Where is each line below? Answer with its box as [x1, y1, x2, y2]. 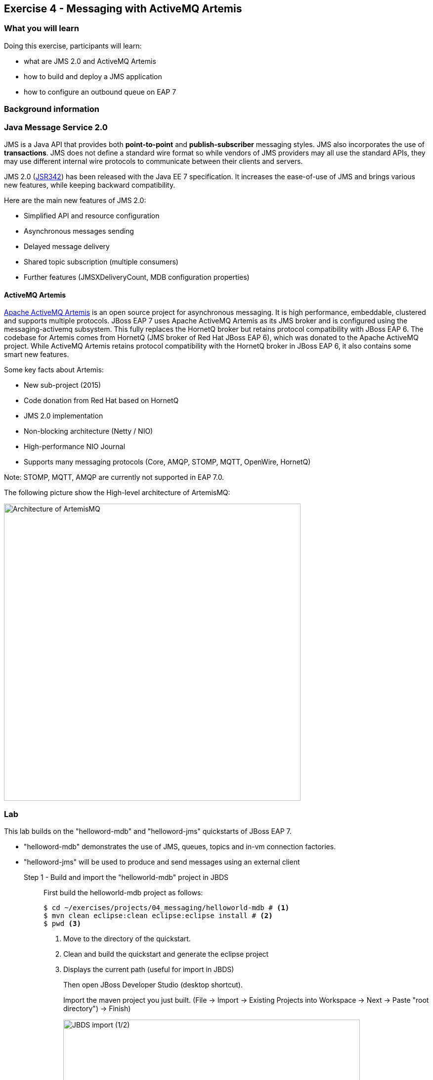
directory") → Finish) [63, 1004, 131, 1013]
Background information [4, 104, 99, 114]
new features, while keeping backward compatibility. [4, 180, 175, 189]
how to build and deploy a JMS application [24, 72, 162, 81]
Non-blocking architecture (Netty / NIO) [24, 427, 153, 436]
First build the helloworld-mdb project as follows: [43, 888, 203, 897]
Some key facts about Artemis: [4, 365, 104, 374]
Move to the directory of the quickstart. [63, 934, 191, 943]
